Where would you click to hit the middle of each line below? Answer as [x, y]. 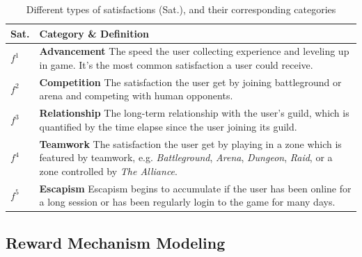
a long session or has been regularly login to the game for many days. [187, 202]
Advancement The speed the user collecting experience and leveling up [194, 51]
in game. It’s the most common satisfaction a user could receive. [176, 65]
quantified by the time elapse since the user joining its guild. [168, 126]
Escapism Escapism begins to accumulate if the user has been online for [195, 188]
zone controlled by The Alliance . [108, 171]
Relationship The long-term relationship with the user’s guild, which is [194, 113]
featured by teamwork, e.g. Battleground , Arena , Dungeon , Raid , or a [186, 157]
